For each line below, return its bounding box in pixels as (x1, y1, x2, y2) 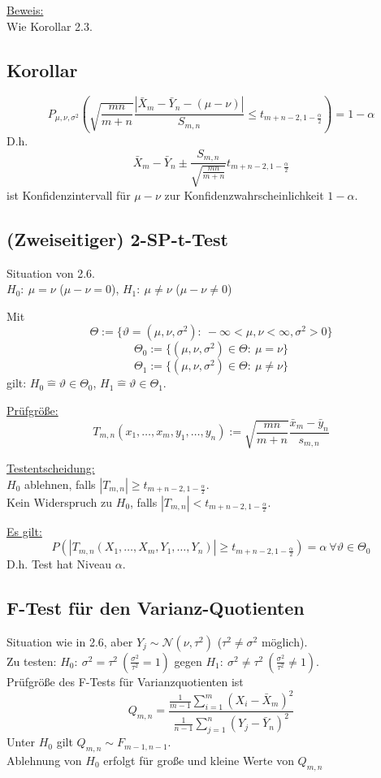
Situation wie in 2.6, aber (6, 633, 133, 650)
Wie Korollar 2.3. (6, 17, 93, 34)
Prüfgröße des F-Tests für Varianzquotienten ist (6, 672, 244, 689)
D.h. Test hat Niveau (6, 555, 111, 573)
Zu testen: (6, 652, 57, 669)
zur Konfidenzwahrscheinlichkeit (164, 186, 324, 203)
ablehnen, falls (24, 475, 96, 492)
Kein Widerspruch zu (6, 493, 113, 510)
